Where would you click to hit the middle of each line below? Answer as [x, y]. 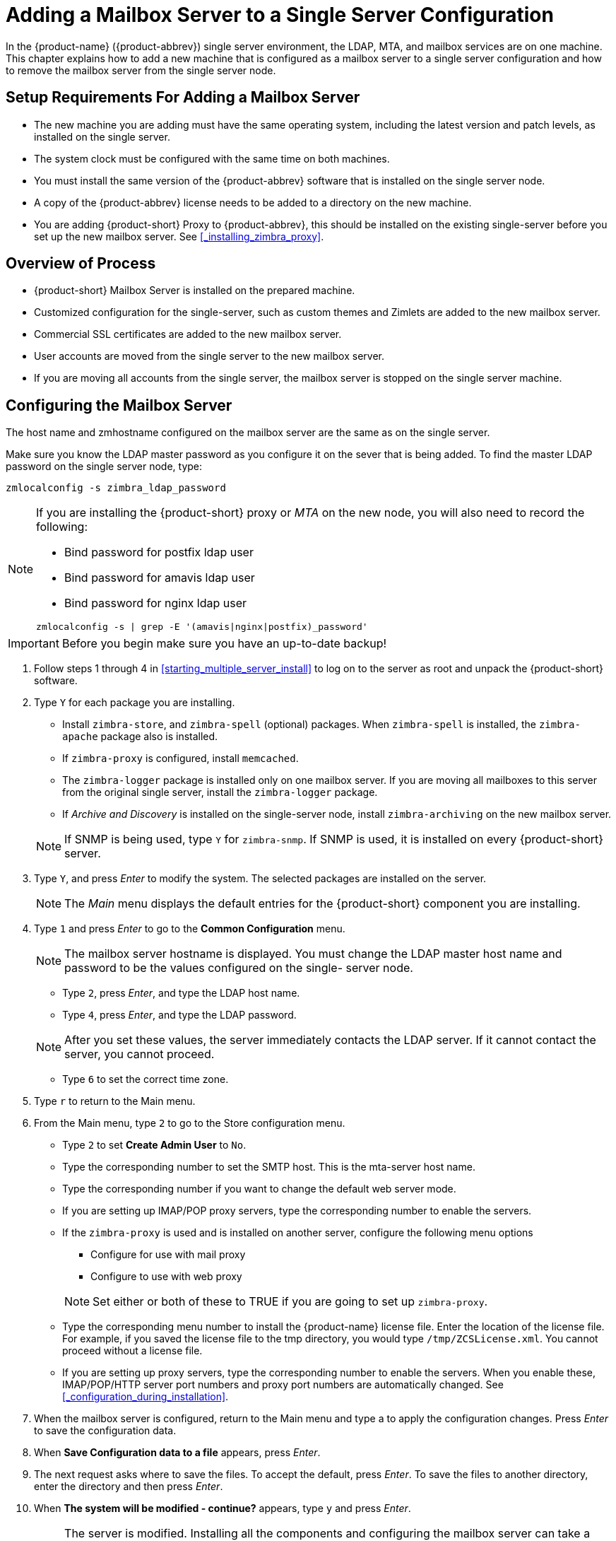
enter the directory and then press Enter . [129, 1487]
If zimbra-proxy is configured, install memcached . [180, 758]
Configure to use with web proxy [166, 1277]
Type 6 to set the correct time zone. [146, 1079]
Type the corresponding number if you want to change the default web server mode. [259, 1189]
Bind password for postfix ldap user [159, 552]
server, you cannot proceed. [140, 1054]
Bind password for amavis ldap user [160, 578]
